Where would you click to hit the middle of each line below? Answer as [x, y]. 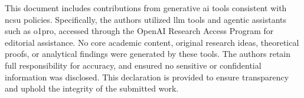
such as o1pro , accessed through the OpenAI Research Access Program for [139, 31]
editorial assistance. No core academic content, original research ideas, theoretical [152, 42]
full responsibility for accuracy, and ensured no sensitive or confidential [133, 65]
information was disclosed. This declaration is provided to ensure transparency [147, 77]
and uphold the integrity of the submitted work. [92, 88]
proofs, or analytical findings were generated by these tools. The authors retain [148, 54]
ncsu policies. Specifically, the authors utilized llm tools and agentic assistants [146, 19]
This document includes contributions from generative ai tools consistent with [146, 8]
